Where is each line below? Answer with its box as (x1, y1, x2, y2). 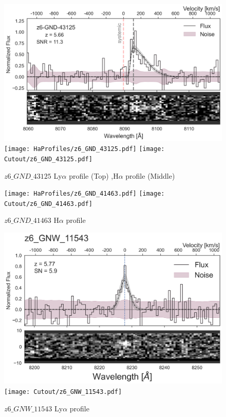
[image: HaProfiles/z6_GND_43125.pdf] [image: (4, 145, 165, 153)
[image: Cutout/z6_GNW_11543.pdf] (4, 388, 122, 396)
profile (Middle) (125, 170, 175, 181)
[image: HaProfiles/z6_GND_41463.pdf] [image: (4, 190, 165, 198)
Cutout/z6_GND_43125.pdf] (4, 155, 92, 163)
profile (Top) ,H (69, 170, 119, 181)
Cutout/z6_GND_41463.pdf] (4, 200, 92, 207)
